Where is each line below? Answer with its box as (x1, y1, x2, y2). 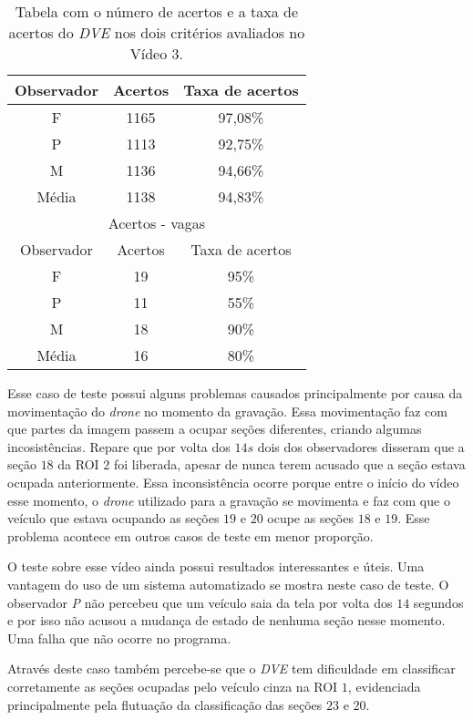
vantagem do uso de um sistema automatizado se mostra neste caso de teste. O (7, 574, 449, 593)
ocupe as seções (267, 509, 354, 528)
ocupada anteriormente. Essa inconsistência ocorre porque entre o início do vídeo (7, 472, 459, 491)
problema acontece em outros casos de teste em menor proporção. (7, 526, 374, 545)
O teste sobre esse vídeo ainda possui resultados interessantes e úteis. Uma (7, 557, 425, 576)
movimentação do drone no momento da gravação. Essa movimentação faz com (7, 401, 447, 420)
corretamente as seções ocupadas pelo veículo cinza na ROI (7, 676, 338, 695)
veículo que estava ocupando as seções (7, 509, 220, 528)
